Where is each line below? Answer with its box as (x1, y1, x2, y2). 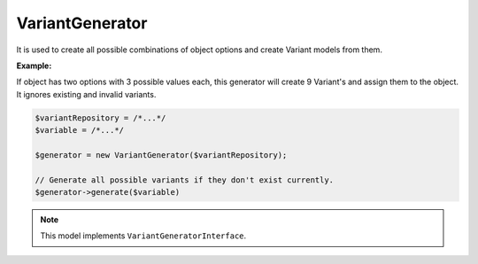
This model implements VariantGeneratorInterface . (40, 230, 247, 241)
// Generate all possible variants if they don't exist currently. (35, 175, 335, 185)
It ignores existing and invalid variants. (16, 89, 157, 99)
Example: (16, 60, 52, 71)
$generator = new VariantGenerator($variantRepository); (35, 150, 288, 159)
